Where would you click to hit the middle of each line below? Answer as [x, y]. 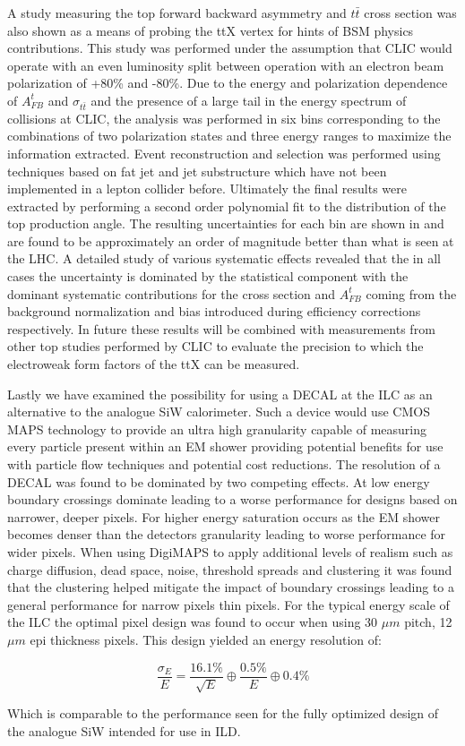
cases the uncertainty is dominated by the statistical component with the [208, 276]
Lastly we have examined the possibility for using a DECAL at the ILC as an [220, 394]
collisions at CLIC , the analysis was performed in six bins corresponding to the [224, 118]
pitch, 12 [428, 622]
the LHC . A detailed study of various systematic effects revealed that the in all [224, 258]
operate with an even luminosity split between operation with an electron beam [226, 65]
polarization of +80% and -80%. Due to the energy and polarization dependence [228, 83]
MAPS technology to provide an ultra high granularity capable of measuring [217, 429]
